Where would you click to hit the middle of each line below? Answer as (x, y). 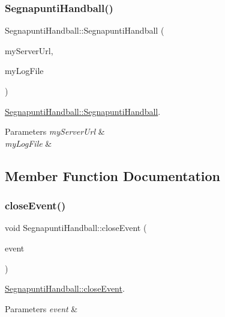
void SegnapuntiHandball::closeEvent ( (76, 228)
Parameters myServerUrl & (55, 131)
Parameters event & (41, 308)
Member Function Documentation (113, 175)
